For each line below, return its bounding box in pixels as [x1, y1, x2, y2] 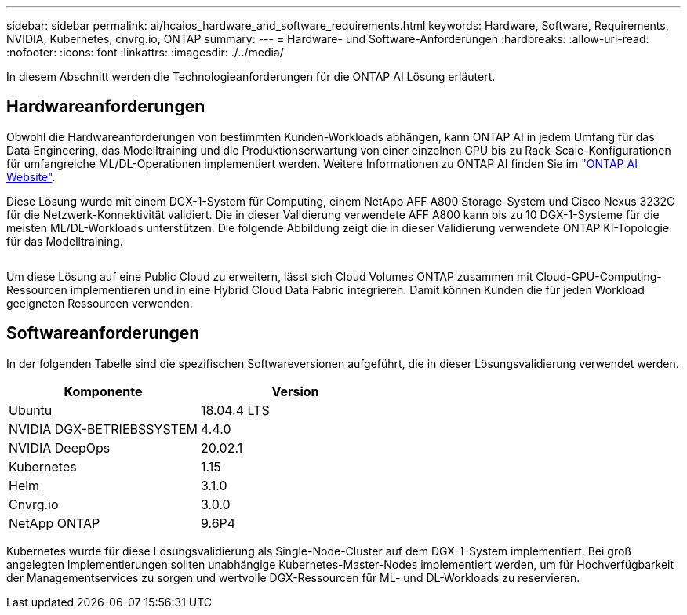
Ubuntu [9, 402, 53, 418]
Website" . [6, 169, 56, 184]
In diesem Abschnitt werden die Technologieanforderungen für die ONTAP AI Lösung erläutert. [6, 70, 496, 83]
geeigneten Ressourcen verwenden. [6, 296, 193, 310]
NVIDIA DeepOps [9, 439, 111, 456]
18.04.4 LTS [200, 402, 270, 418]
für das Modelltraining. [6, 234, 123, 248]
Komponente [64, 383, 143, 399]
